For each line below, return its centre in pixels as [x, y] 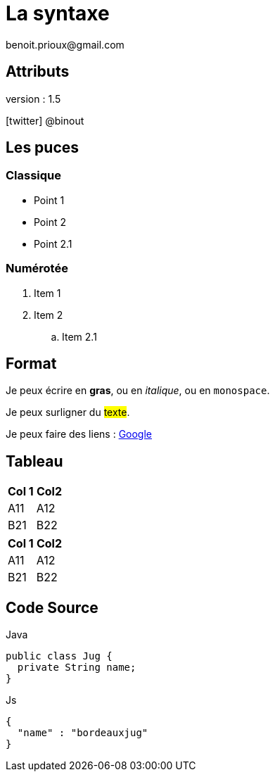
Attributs [38, 72]
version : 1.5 [33, 99]
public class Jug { [59, 656]
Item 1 [47, 293]
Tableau [34, 461]
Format [31, 363]
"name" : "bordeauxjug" [83, 733]
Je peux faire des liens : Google [79, 434]
